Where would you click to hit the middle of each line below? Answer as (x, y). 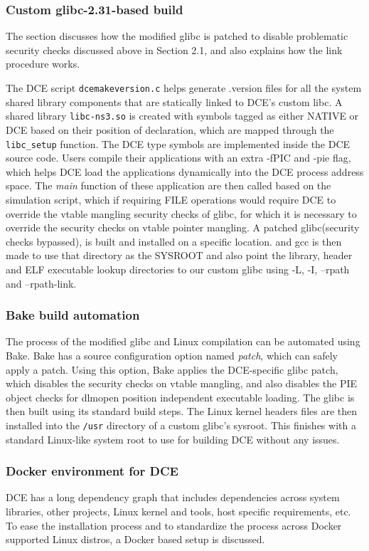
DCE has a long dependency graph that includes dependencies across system (173, 497)
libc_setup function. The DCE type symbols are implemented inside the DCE (178, 143)
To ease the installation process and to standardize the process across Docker (174, 525)
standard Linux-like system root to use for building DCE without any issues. (173, 439)
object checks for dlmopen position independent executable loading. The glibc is (180, 397)
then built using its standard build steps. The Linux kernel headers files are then (182, 411)
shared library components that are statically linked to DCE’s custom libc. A (174, 101)
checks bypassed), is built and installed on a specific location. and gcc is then (174, 241)
